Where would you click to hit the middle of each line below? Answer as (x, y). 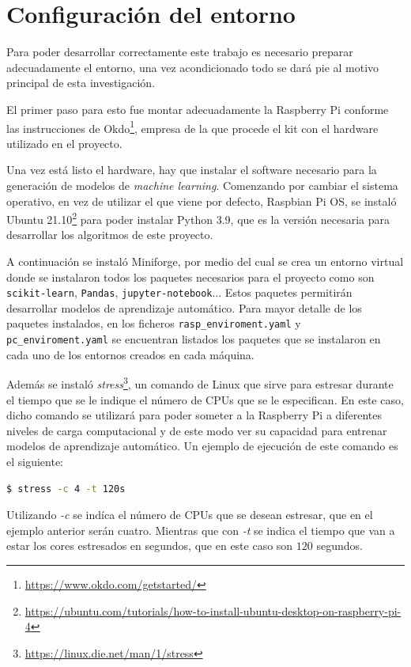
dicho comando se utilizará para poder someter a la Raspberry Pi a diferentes (194, 415)
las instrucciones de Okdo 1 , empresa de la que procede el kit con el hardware (192, 127)
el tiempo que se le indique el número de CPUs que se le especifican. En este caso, (205, 399)
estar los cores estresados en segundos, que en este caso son (150, 546)
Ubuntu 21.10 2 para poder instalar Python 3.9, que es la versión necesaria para (198, 218)
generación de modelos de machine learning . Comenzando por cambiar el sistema (202, 185)
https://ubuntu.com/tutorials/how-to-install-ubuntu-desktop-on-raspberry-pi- (213, 610)
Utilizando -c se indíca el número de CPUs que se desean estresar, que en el (190, 515)
